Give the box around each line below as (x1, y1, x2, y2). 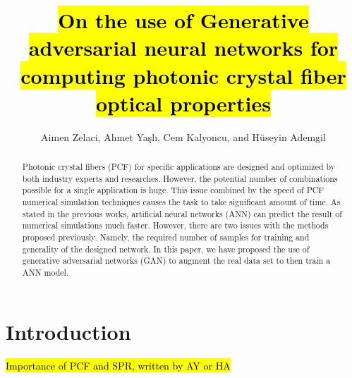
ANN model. (22, 266, 69, 278)
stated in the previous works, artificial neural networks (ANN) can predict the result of (22, 207, 342, 219)
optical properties (95, 88, 272, 117)
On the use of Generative (58, 6, 309, 35)
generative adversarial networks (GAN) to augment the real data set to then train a (22, 255, 331, 267)
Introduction (6, 317, 131, 346)
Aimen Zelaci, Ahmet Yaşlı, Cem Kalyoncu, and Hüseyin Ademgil (41, 129, 326, 144)
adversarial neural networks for (28, 33, 339, 62)
